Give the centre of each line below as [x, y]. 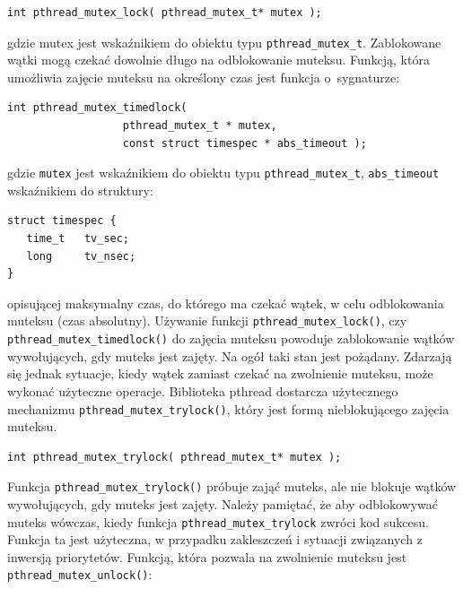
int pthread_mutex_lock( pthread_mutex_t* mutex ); [165, 13]
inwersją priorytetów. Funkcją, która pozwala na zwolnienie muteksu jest [207, 556]
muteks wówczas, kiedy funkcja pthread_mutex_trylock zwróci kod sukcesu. [218, 521]
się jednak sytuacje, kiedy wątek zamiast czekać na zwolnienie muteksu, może [220, 373]
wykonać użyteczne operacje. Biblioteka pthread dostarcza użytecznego [203, 390]
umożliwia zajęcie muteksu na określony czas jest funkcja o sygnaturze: [204, 77]
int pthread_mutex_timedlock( [97, 108]
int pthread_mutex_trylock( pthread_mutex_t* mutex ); [175, 457]
